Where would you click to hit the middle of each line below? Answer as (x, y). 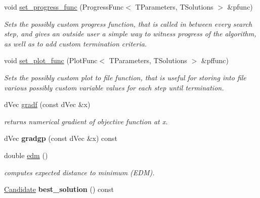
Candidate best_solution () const (59, 189)
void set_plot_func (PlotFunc (51, 60)
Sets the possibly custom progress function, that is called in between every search (128, 23)
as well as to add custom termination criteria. (76, 43)
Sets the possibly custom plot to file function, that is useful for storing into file (125, 77)
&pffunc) (215, 60)
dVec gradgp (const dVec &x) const (61, 138)
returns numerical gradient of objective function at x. (86, 121)
